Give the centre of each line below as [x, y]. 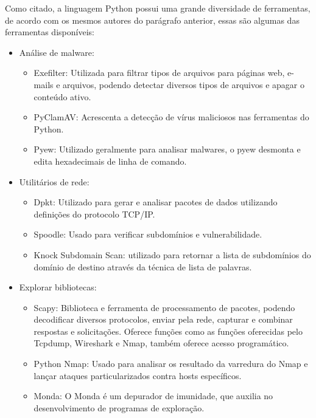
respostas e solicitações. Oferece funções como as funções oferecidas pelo [168, 331]
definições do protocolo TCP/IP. [94, 214]
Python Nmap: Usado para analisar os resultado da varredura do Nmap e [171, 364]
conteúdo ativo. [62, 96]
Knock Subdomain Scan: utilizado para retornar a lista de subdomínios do [172, 254]
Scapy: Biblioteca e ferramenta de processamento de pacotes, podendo [164, 307]
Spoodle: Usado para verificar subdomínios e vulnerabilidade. [148, 234]
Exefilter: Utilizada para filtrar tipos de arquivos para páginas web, [159, 73]
